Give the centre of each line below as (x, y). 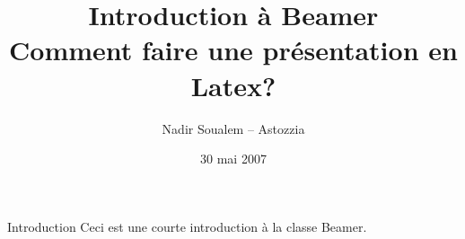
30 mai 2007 (233, 159)
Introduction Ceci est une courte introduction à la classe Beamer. (187, 226)
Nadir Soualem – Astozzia (233, 128)
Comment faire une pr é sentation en (233, 50)
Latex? (233, 85)
